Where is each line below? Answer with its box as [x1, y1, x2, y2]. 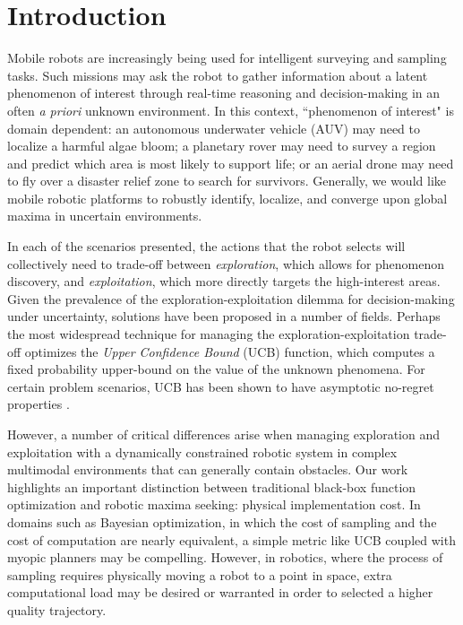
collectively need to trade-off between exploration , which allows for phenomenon [7, 254, 445, 273]
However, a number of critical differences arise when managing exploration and [7, 425, 440, 443]
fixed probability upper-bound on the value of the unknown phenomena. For [7, 360, 425, 378]
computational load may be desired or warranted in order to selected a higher [7, 583, 433, 602]
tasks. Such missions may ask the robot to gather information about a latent [7, 65, 428, 84]
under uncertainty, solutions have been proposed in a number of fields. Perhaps [7, 307, 441, 326]
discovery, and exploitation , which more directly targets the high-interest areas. [7, 272, 441, 291]
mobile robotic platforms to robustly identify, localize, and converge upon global [7, 188, 448, 207]
